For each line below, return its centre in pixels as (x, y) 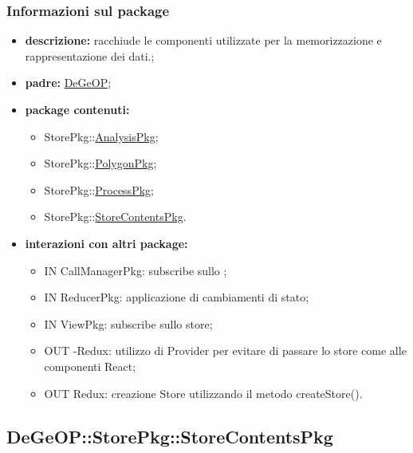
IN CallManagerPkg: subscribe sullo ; (136, 270)
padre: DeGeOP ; (68, 83)
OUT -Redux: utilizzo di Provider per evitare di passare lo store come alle (225, 351)
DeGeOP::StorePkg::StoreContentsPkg (170, 436)
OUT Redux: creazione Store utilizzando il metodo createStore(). (203, 393)
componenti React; (90, 366)
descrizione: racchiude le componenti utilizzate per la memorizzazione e (203, 40)
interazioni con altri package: (106, 243)
